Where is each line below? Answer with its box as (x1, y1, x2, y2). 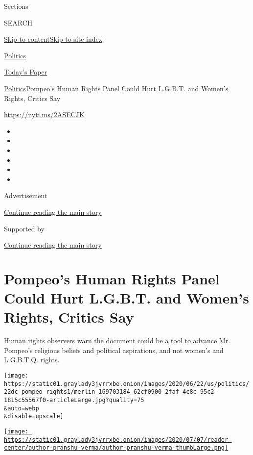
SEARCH (4, 17, 33, 27)
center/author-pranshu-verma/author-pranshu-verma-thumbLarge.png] (4, 444, 229, 452)
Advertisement (4, 190, 47, 201)
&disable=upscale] (4, 413, 64, 420)
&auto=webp (4, 404, 39, 412)
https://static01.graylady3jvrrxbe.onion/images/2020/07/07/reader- (4, 436, 232, 443)
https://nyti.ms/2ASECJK (4, 109, 85, 120)
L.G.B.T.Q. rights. (4, 354, 60, 365)
